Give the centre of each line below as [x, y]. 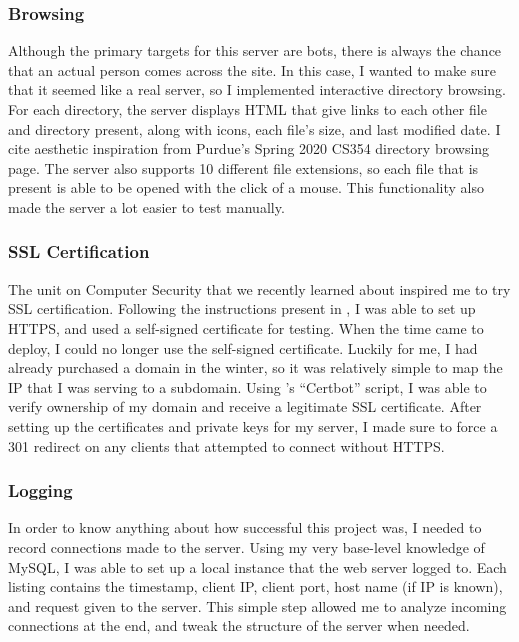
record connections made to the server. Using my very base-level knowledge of [246, 546]
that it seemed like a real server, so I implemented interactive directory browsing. [257, 89]
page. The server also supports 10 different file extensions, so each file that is [243, 167]
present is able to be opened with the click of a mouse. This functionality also [246, 187]
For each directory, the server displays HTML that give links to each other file [247, 109]
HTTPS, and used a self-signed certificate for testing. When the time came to [246, 327]
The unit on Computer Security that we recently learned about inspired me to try [259, 288]
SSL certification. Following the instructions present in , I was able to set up [242, 308]
